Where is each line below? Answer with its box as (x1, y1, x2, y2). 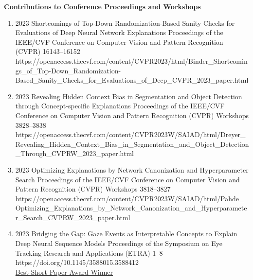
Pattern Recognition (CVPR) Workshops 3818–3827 (15, 184, 171, 194)
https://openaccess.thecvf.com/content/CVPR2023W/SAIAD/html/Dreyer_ (15, 129, 246, 140)
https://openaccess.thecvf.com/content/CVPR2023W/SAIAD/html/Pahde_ (15, 193, 244, 203)
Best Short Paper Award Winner (15, 266, 113, 277)
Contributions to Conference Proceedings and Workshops (4, 1, 201, 11)
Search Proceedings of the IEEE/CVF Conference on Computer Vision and (15, 174, 240, 184)
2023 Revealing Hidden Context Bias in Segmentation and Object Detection (15, 91, 242, 101)
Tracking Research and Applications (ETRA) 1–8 (15, 247, 163, 258)
